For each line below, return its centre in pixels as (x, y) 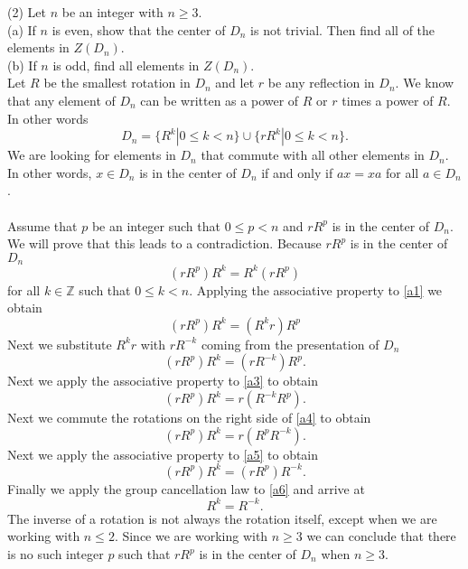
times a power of (388, 100)
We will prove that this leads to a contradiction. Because (164, 243)
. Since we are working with (191, 536)
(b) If (22, 65)
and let (235, 83)
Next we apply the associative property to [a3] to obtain (163, 381)
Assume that (42, 225)
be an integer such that (156, 225)
